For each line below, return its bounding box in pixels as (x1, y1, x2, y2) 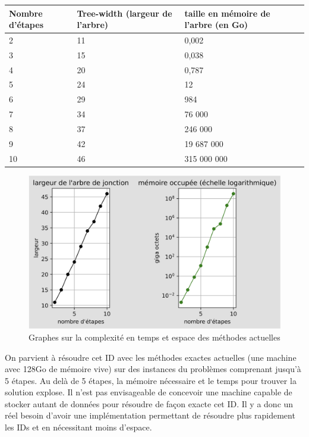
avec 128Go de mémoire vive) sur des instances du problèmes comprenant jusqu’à (5, 363, 301, 375)
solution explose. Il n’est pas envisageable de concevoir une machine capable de (5, 386, 292, 398)
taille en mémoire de (184, 7, 270, 19)
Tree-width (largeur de (77, 7, 172, 19)
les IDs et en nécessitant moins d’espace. (5, 421, 152, 433)
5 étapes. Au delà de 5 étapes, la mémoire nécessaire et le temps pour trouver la (5, 374, 297, 386)
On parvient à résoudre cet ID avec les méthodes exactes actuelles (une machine (5, 351, 297, 363)
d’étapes (9, 18, 44, 31)
